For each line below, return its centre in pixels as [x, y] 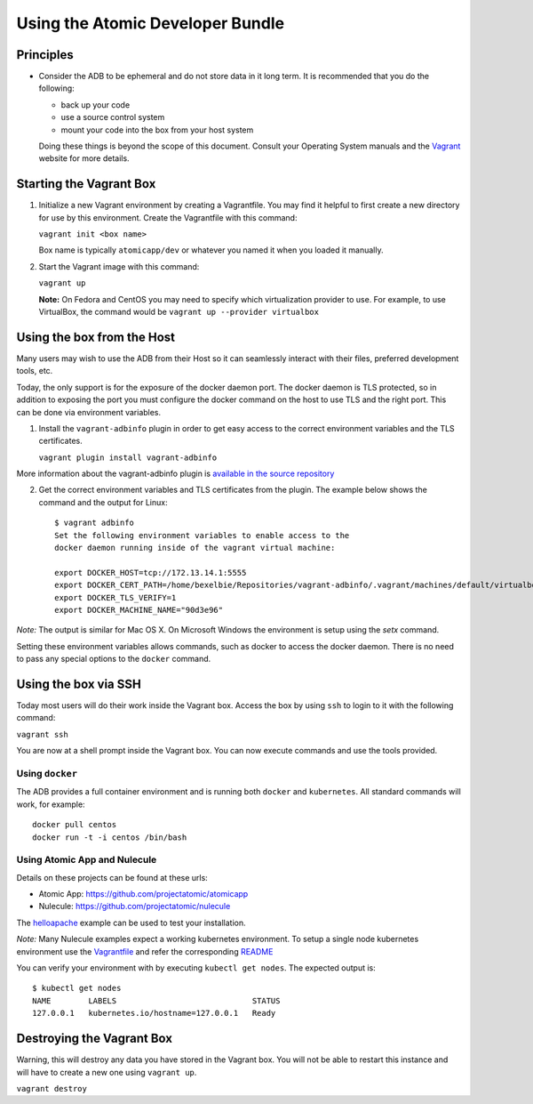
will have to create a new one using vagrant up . [107, 1072]
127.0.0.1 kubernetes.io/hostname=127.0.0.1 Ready [154, 1013]
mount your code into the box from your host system [157, 130]
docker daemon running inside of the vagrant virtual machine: [195, 548]
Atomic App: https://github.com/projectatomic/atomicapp [143, 894]
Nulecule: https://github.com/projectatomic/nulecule [135, 907]
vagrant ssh [42, 734]
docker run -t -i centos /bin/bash [110, 837]
